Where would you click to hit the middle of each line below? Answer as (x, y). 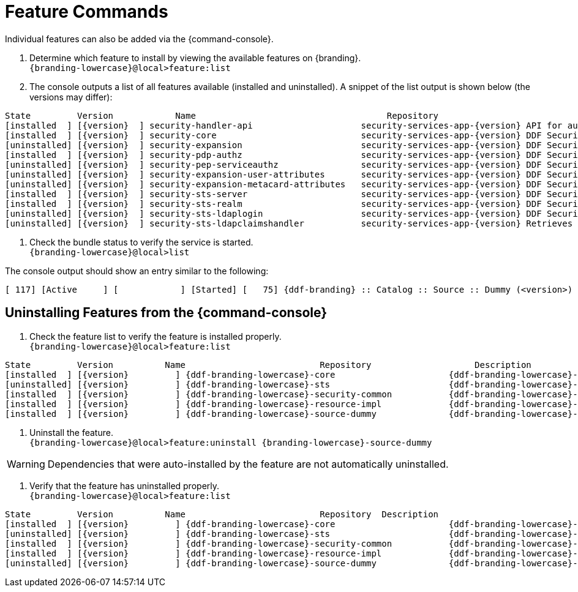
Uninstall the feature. (71, 432)
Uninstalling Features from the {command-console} (166, 313)
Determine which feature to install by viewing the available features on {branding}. (195, 58)
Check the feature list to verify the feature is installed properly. (156, 336)
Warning (26, 464)
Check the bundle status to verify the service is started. (141, 242)
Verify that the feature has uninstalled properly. (125, 485)
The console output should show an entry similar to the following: (137, 271)
